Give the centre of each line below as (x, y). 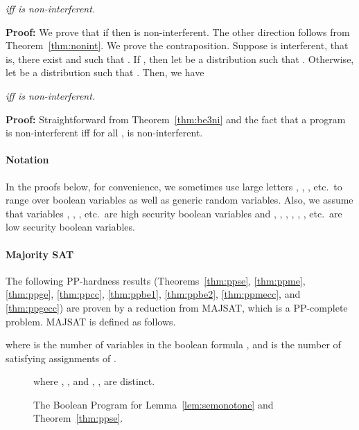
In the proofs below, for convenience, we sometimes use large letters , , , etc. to (174, 186)
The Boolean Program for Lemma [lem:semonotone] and (154, 404)
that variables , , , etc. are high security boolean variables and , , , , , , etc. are (174, 213)
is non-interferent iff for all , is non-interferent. (104, 133)
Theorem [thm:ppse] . (78, 418)
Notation (27, 160)
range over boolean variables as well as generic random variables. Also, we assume (179, 200)
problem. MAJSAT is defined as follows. (91, 321)
